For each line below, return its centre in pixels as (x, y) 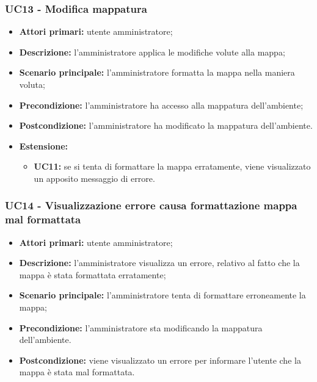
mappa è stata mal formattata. (77, 372)
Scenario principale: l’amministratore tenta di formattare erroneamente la (162, 295)
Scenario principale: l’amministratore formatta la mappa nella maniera (157, 72)
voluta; (32, 84)
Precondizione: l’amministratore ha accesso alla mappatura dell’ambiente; (161, 105)
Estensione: (43, 146)
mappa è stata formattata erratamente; (93, 274)
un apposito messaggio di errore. (94, 178)
